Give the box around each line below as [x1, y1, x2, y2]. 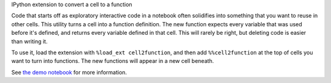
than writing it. [11, 37, 48, 45]
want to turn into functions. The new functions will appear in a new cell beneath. [11, 57, 215, 65]
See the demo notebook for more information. [11, 68, 127, 76]
